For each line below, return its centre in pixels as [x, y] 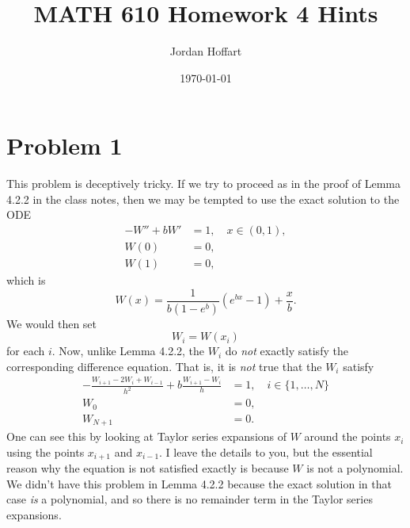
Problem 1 [65, 145]
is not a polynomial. [355, 468]
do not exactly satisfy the [287, 351]
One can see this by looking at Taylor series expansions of [147, 436]
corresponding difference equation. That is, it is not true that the [164, 366]
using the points [46, 451]
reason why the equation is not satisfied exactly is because [148, 468]
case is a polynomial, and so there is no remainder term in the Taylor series [190, 499]
